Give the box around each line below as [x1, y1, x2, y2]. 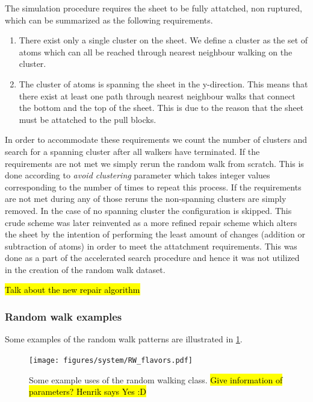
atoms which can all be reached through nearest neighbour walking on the [19, 45, 293, 58]
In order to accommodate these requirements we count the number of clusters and [5, 133, 308, 146]
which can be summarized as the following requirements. [5, 13, 213, 26]
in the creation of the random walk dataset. [5, 263, 166, 275]
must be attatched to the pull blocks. [19, 113, 156, 125]
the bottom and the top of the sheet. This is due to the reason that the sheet [19, 101, 304, 114]
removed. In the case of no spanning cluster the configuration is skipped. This [5, 204, 292, 216]
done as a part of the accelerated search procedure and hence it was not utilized [5, 251, 300, 264]
